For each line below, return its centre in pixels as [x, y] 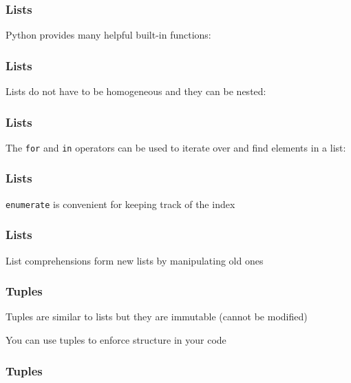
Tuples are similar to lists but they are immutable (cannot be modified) [157, 317]
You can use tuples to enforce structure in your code [116, 340]
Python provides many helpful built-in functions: [108, 35]
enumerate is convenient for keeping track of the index [120, 204]
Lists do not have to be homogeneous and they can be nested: [136, 91]
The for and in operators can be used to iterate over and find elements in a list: [176, 147]
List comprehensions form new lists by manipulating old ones [135, 260]
